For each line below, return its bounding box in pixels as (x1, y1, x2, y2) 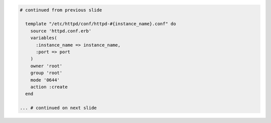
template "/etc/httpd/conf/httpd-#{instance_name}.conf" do (25, 21, 176, 27)
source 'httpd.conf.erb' (30, 28, 92, 33)
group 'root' (30, 70, 63, 76)
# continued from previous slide (20, 7, 102, 12)
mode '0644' (30, 77, 60, 82)
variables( (30, 35, 57, 41)
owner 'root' (30, 63, 63, 68)
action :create (30, 84, 68, 89)
